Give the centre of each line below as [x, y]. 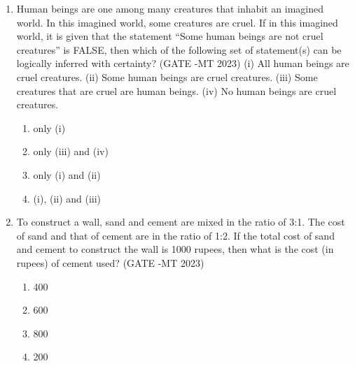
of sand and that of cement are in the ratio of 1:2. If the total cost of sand [175, 235]
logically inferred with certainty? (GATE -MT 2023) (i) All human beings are [183, 63]
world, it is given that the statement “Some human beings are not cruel [170, 36]
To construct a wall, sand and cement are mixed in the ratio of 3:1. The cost [181, 222]
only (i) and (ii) [67, 174]
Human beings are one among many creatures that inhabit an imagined [170, 8]
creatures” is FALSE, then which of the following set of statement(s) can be [179, 49]
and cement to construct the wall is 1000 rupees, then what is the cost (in [175, 249]
